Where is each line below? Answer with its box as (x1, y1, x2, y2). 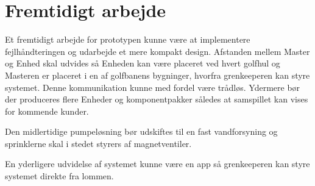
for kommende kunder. (5, 104, 89, 117)
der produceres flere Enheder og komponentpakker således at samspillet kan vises (5, 93, 308, 106)
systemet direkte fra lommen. (5, 170, 114, 182)
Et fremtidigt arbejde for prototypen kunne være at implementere (5, 33, 250, 46)
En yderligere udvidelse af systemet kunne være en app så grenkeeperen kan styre (5, 157, 310, 170)
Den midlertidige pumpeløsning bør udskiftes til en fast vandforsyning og (5, 125, 278, 138)
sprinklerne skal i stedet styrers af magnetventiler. (5, 137, 192, 149)
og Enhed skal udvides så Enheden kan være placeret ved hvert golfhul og (5, 57, 280, 70)
